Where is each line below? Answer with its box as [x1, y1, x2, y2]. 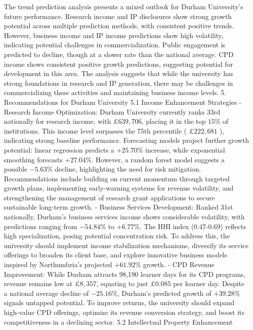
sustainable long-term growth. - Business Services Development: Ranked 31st [4, 202, 233, 212]
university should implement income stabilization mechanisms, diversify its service [4, 240, 249, 250]
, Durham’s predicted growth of [117, 288, 212, 298]
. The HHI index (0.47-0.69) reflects [140, 221, 246, 231]
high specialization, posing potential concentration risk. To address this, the [4, 231, 230, 241]
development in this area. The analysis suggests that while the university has [4, 68, 234, 78]
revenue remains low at [4, 278, 72, 289]
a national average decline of [4, 288, 89, 298]
